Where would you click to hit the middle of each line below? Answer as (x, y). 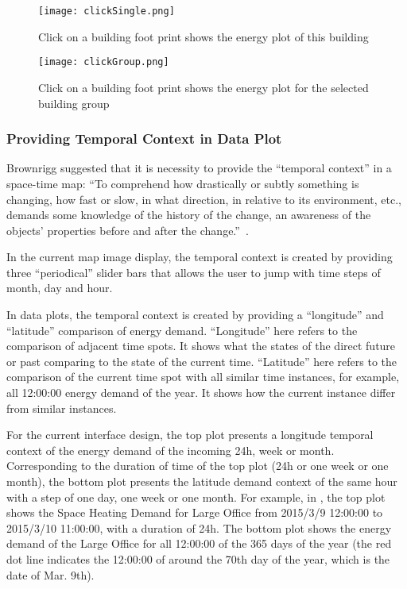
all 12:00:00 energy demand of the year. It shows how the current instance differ (201, 393)
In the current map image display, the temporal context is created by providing (200, 257)
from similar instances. (62, 408)
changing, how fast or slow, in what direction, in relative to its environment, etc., (204, 199)
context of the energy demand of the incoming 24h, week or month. (171, 450)
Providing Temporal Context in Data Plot (144, 139)
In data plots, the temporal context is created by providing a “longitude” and (195, 315)
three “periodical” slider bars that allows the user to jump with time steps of (194, 272)
